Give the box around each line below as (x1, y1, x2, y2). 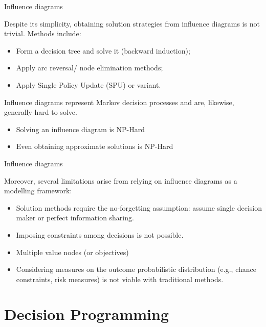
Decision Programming (4, 304, 169, 324)
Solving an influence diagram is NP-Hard (16, 123, 145, 134)
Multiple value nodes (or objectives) (16, 246, 129, 257)
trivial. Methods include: (4, 28, 81, 39)
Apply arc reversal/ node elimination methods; (16, 62, 163, 73)
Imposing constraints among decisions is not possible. (16, 229, 184, 240)
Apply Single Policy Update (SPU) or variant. (16, 79, 161, 90)
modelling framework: (4, 185, 72, 196)
